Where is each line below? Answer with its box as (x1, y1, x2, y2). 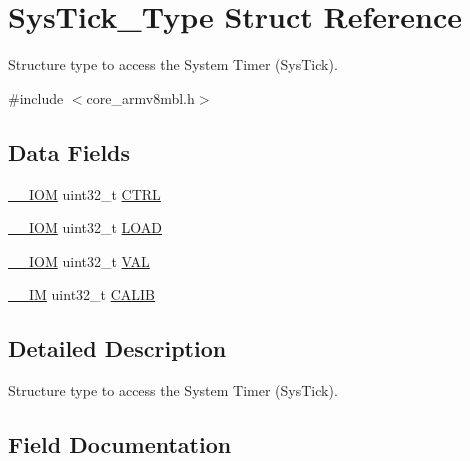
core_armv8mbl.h (86, 87, 195, 108)
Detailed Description (8, 333, 227, 364)
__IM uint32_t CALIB (8, 284, 156, 305)
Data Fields (8, 136, 131, 167)
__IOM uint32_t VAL (8, 250, 150, 271)
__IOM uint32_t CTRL (8, 183, 161, 204)
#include (8, 87, 64, 108)
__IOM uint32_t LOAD (8, 217, 163, 238)
